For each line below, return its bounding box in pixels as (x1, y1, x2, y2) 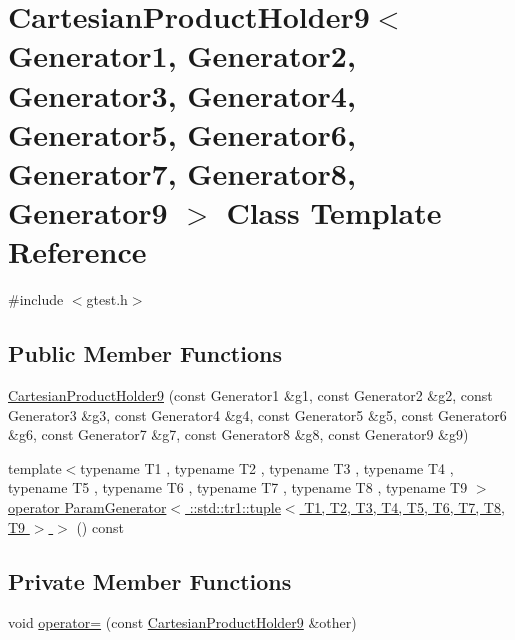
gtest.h (86, 289, 128, 310)
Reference (8, 231, 147, 272)
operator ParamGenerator (8, 497, 167, 518)
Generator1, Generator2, (8, 35, 356, 76)
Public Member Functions (8, 338, 282, 369)
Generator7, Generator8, (8, 152, 356, 193)
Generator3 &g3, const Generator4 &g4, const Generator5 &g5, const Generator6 (8, 404, 507, 425)
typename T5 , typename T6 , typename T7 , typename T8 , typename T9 (8, 477, 468, 498)
